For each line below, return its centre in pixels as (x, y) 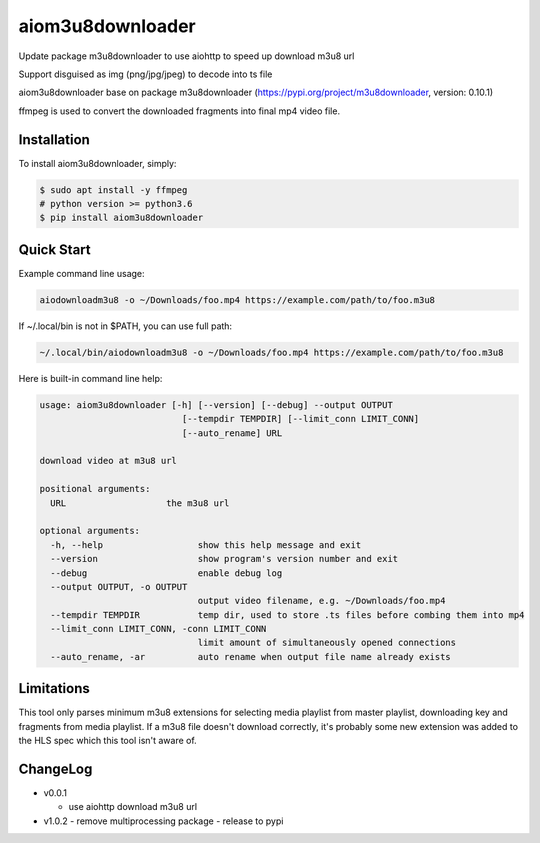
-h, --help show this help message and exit (206, 544)
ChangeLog (55, 768)
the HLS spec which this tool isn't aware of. (107, 741)
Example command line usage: (81, 273)
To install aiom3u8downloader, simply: (97, 163)
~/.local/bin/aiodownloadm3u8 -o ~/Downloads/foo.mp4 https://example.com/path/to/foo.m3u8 (271, 352)
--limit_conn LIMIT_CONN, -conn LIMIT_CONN (158, 629)
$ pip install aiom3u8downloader (121, 218)
